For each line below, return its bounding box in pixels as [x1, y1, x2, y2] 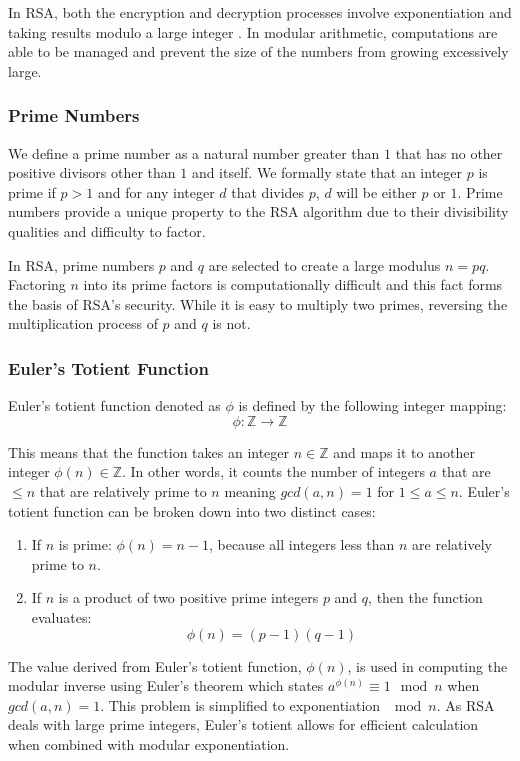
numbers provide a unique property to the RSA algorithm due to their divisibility [8, 201, 509, 222]
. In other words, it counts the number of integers [121, 461, 425, 482]
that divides [231, 181, 305, 202]
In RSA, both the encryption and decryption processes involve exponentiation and [8, 2, 512, 22]
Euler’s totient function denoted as [8, 395, 221, 416]
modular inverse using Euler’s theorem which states [8, 675, 324, 696]
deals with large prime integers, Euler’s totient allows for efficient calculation [8, 714, 479, 735]
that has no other [395, 142, 503, 163]
